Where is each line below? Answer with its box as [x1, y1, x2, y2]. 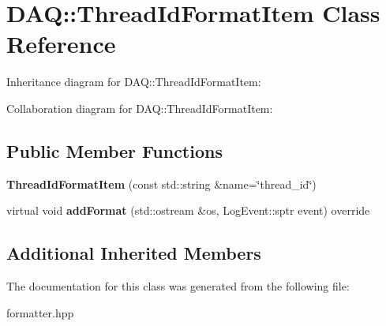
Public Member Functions [6, 138, 223, 163]
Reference [6, 28, 116, 60]
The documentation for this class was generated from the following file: [6, 278, 350, 294]
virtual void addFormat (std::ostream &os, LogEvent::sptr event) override [6, 202, 370, 219]
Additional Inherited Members [6, 241, 261, 265]
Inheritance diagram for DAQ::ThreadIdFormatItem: [6, 73, 261, 90]
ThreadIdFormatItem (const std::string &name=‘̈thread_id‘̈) [6, 175, 317, 192]
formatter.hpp [6, 304, 74, 320]
